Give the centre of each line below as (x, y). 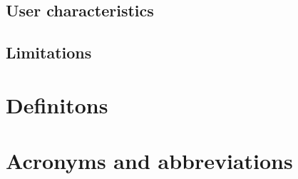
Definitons (57, 104)
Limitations (49, 52)
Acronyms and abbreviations (149, 161)
